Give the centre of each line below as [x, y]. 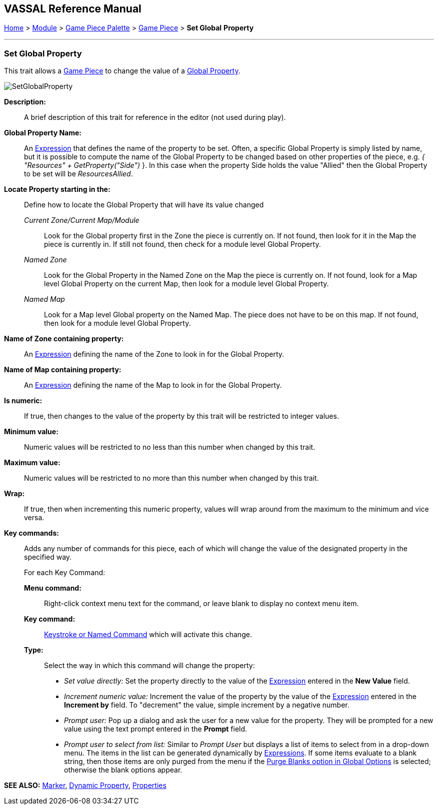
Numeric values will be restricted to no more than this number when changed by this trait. [171, 478]
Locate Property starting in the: [57, 189]
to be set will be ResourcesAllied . [78, 174]
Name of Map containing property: [63, 370]
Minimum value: [31, 432]
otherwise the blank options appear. [123, 770]
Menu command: [53, 588]
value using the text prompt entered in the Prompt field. [156, 729]
